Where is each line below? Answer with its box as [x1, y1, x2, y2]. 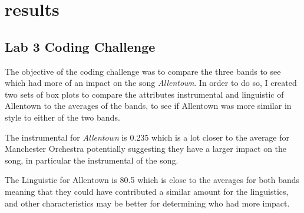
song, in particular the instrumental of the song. [5, 154, 179, 166]
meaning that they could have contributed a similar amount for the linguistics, [5, 185, 289, 197]
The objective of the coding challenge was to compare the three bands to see [5, 65, 281, 77]
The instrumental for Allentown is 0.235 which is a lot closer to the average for [5, 131, 290, 143]
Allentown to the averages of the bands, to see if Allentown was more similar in [5, 99, 292, 112]
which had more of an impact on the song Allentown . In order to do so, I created [5, 76, 297, 89]
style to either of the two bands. [5, 111, 120, 123]
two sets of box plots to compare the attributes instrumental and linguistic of [5, 88, 284, 100]
